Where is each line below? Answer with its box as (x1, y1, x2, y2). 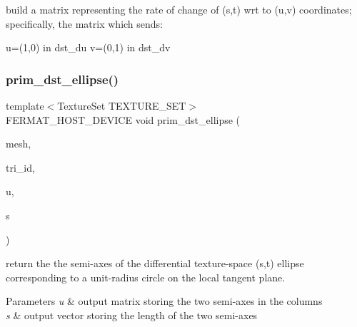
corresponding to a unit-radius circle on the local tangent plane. (6, 269, 286, 284)
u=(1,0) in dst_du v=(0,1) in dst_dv (6, 40, 171, 55)
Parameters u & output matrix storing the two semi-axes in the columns (6, 294, 323, 308)
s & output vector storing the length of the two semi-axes (6, 307, 258, 322)
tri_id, (6, 160, 35, 175)
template (6, 98, 44, 113)
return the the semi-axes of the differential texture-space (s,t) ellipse (6, 256, 304, 271)
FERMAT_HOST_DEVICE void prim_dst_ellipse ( (6, 112, 241, 127)
